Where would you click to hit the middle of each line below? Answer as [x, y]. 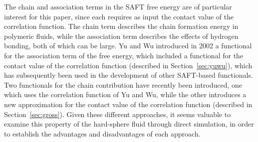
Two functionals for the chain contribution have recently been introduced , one [123, 84]
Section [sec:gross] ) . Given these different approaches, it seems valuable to [118, 114]
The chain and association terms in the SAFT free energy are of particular [118, 6]
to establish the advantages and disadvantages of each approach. [102, 133]
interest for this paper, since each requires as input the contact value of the [119, 16]
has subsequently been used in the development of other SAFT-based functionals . [129, 75]
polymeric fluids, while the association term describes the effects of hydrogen [121, 36]
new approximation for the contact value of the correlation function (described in [128, 104]
